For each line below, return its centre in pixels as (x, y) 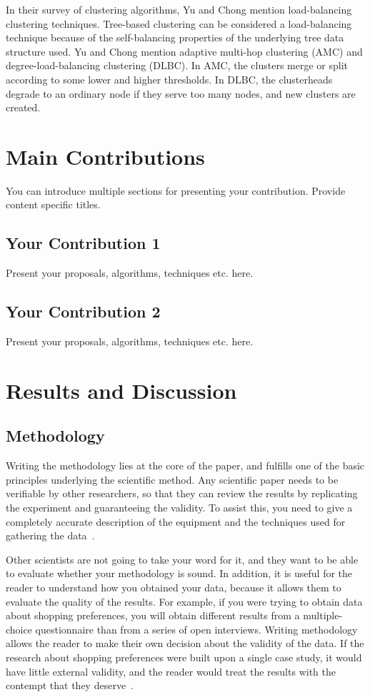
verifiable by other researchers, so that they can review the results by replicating (182, 493)
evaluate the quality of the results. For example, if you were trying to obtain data (184, 601)
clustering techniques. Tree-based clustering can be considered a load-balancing (179, 23)
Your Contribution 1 (83, 243)
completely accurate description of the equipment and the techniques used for (176, 521)
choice (19, 629)
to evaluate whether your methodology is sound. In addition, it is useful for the (179, 573)
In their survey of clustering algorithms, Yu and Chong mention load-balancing (179, 9)
